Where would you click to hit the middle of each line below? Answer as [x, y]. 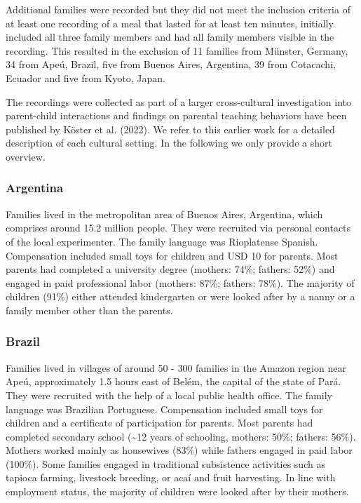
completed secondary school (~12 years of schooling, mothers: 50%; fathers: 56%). [181, 436]
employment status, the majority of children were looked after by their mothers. [177, 491]
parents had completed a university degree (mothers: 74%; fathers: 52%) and [170, 269]
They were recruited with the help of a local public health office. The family [169, 395]
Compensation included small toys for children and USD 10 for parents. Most [172, 255]
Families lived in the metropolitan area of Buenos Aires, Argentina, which [164, 214]
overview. [26, 156]
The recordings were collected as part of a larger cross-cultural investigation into [178, 101]
